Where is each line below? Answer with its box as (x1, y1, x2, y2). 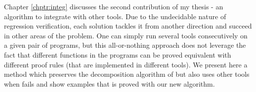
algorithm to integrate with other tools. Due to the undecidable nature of (4, 11, 226, 21)
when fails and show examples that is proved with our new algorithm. (4, 78, 215, 89)
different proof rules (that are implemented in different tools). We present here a (4, 59, 248, 69)
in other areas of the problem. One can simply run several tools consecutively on (4, 30, 248, 40)
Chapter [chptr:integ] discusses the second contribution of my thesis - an (4, 1, 223, 11)
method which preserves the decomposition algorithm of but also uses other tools (4, 69, 250, 79)
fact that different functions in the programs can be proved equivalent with (4, 49, 231, 60)
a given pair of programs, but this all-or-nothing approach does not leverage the (4, 40, 246, 50)
